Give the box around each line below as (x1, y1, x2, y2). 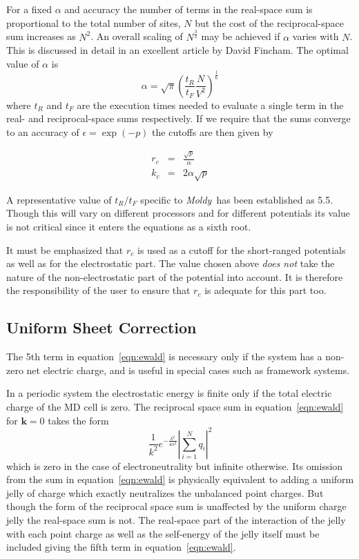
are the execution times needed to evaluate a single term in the (77, 97, 344, 112)
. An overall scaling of (90, 29, 183, 43)
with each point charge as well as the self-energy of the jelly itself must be (6, 526, 320, 540)
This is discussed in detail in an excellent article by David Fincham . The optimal (6, 43, 349, 57)
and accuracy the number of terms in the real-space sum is (64, 2, 313, 16)
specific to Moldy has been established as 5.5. (140, 192, 333, 206)
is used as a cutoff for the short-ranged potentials (137, 242, 346, 257)
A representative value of (6, 192, 112, 206)
